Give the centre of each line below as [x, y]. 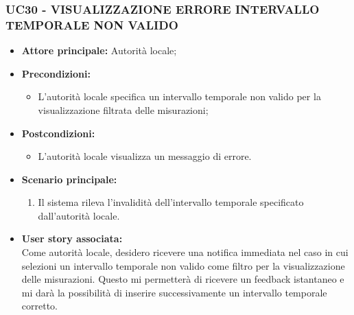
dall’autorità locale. [79, 215]
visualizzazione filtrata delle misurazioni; [123, 109]
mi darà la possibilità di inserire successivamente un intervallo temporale [174, 292]
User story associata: [72, 238]
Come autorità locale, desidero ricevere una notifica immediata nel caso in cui [185, 252]
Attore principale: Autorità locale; [99, 50]
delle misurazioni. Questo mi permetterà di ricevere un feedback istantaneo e [183, 279]
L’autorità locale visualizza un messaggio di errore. [145, 156]
